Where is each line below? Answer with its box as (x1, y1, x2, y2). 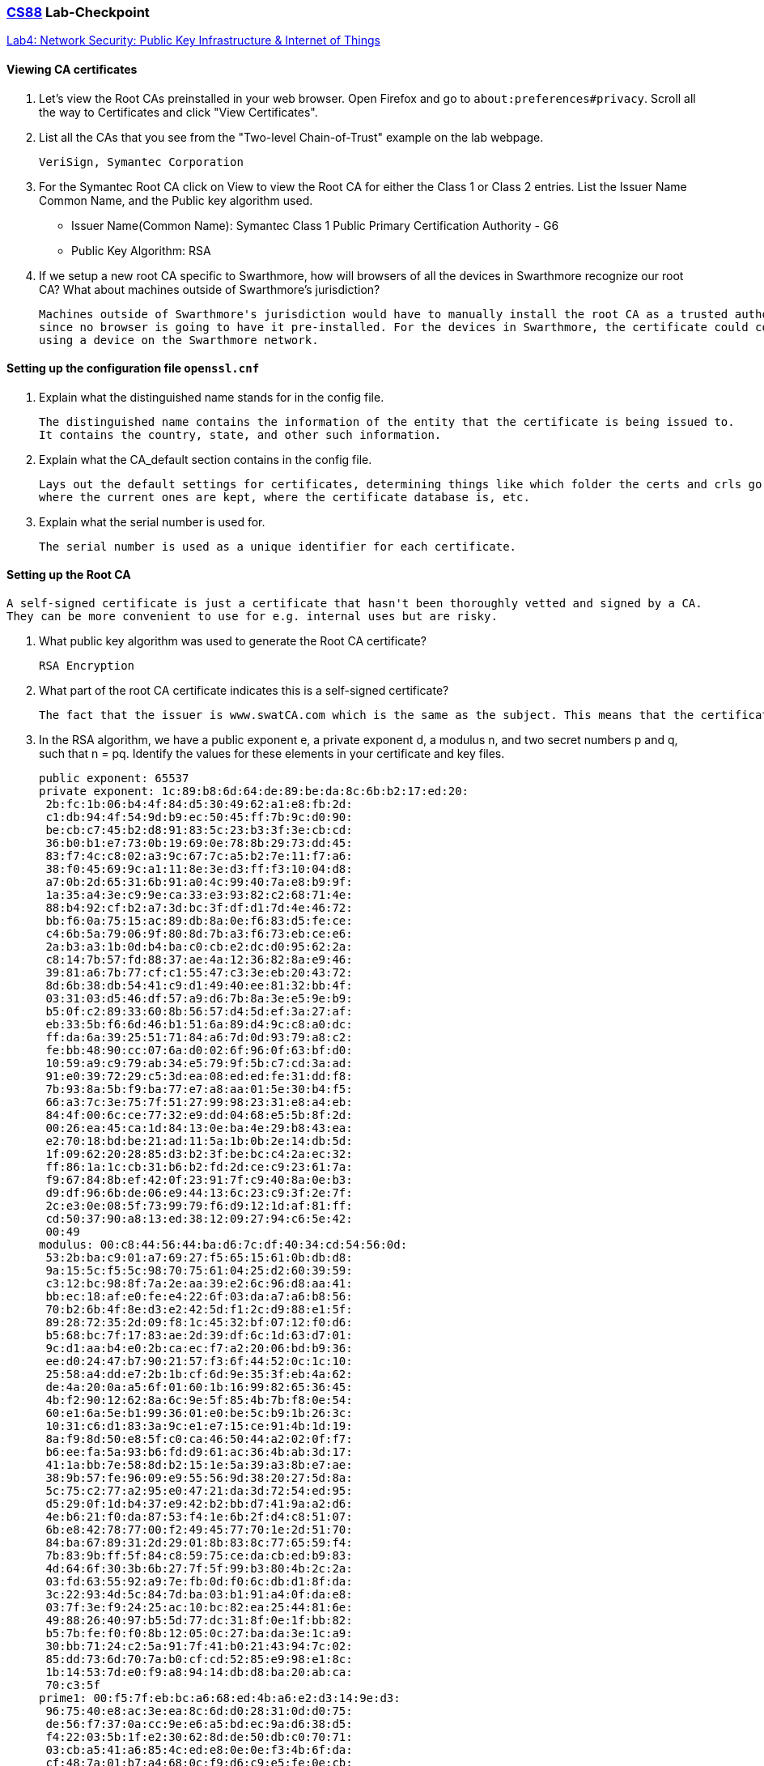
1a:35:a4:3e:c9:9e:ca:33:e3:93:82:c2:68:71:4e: (45, 888, 353, 902)
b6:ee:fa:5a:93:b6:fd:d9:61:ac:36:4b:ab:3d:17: (45, 1445, 353, 1459)
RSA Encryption (39, 659, 135, 673)
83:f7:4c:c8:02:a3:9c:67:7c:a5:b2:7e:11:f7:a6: (45, 849, 353, 863)
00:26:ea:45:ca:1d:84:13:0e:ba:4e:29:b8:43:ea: (45, 1121, 353, 1135)
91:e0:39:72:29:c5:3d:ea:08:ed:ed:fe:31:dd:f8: (45, 1070, 353, 1083)
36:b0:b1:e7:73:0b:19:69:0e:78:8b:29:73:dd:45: (45, 836, 353, 850)
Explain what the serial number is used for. (39, 514, 265, 529)
